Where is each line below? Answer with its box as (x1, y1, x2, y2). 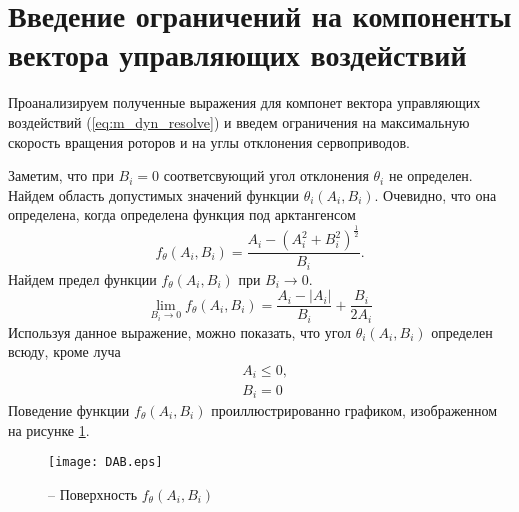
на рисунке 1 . (8, 419, 90, 440)
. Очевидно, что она (374, 184, 497, 205)
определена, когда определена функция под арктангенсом (8, 204, 356, 225)
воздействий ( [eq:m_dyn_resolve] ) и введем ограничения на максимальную (8, 111, 470, 132)
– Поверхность (48, 483, 138, 504)
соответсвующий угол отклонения (163, 165, 369, 186)
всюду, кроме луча (8, 341, 121, 362)
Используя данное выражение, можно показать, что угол (8, 321, 351, 342)
